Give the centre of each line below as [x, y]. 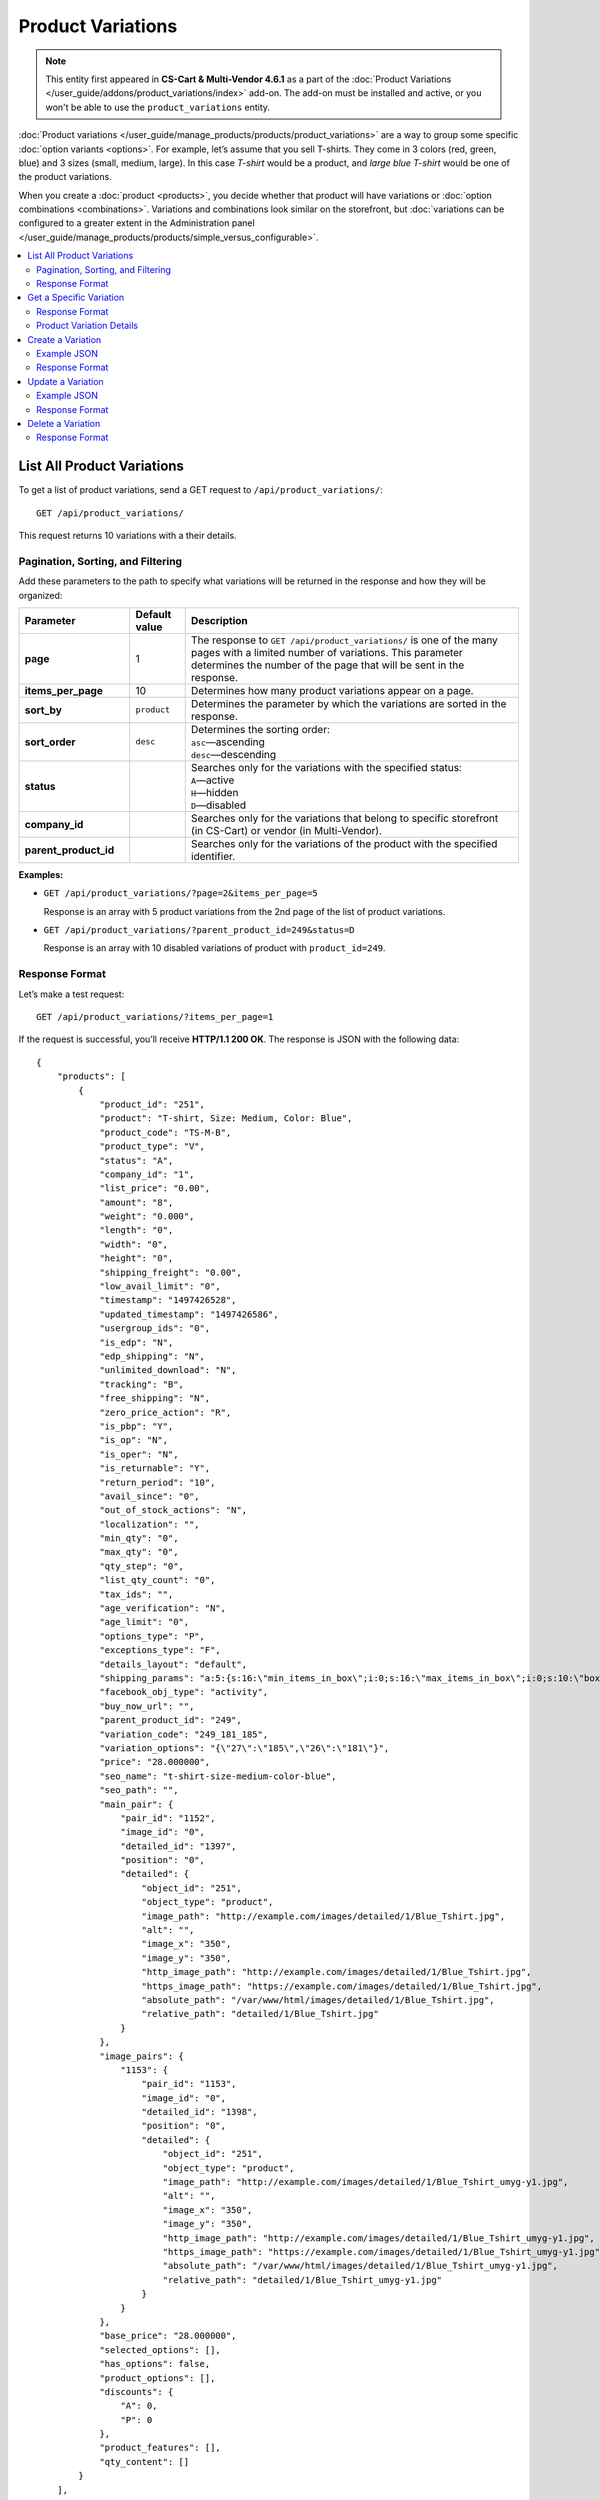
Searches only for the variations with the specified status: [326, 767]
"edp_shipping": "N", [152, 1356]
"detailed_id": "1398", [200, 2112]
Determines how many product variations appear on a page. [332, 690]
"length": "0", [136, 1230]
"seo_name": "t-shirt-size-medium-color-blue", [218, 1776]
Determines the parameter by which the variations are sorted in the [348, 703]
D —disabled [218, 805]
